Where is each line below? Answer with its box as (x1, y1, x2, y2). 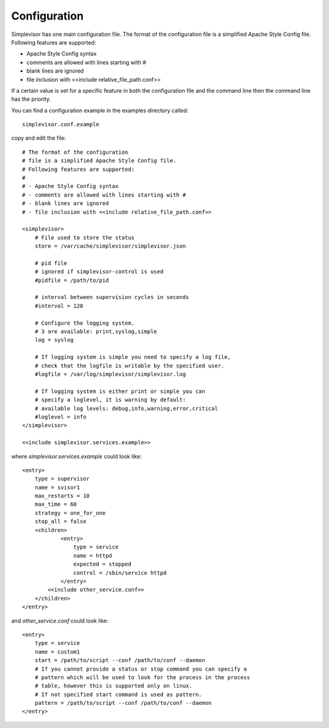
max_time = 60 (34, 501, 77, 508)
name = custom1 (34, 648, 80, 655)
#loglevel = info (34, 413, 87, 420)
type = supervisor (34, 475, 90, 482)
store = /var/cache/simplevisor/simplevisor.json (34, 243, 186, 250)
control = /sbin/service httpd (73, 569, 167, 576)
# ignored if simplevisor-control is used (34, 268, 164, 275)
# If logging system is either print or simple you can (34, 387, 205, 395)
